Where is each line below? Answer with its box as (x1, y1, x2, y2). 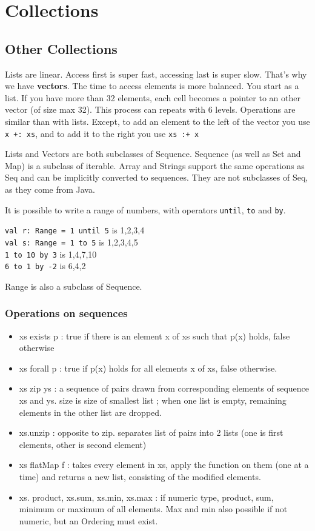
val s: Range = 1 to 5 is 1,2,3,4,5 (5, 235, 138, 248)
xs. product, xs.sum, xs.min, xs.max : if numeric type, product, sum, (19, 490, 274, 503)
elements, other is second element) (19, 438, 147, 450)
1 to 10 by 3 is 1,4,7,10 (5, 247, 97, 260)
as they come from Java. (5, 182, 95, 195)
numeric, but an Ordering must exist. (19, 514, 158, 527)
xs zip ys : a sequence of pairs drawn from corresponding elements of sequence (19, 382, 310, 395)
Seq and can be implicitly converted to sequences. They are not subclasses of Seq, (5, 171, 308, 184)
